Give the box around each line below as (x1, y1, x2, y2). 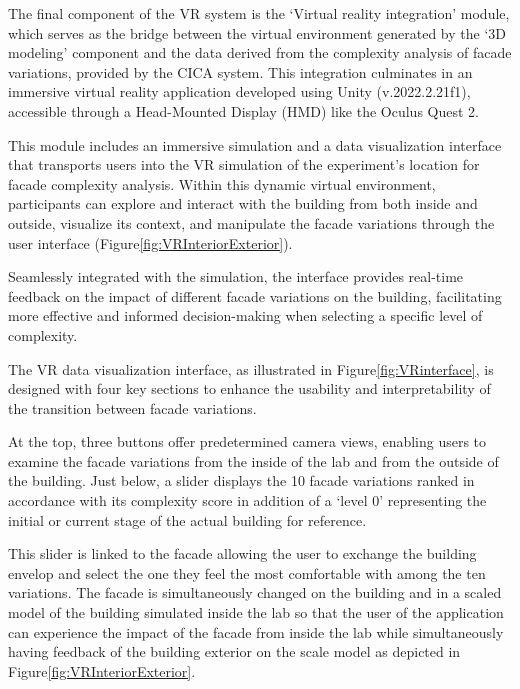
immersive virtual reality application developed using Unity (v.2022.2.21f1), (8, 81, 471, 102)
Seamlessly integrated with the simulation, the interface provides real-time (8, 266, 464, 287)
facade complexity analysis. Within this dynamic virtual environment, (8, 173, 436, 194)
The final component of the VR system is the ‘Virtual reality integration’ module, (8, 3, 510, 23)
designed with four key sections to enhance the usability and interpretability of (8, 378, 491, 399)
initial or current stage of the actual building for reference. (8, 509, 367, 530)
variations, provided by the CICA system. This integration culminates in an (8, 61, 473, 82)
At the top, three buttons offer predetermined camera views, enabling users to (8, 431, 487, 452)
